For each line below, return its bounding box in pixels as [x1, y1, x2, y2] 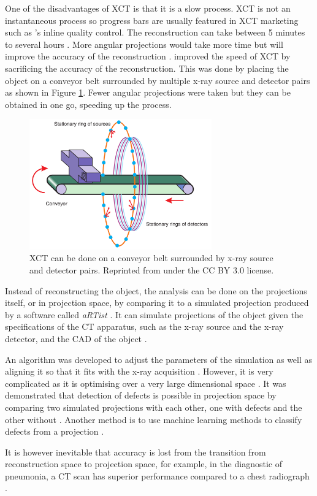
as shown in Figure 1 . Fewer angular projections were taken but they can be [5, 86, 291, 99]
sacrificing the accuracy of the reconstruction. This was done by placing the [5, 61, 289, 74]
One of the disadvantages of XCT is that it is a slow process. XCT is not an [5, 2, 291, 14]
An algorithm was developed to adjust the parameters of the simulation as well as [5, 353, 313, 365]
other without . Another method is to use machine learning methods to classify [5, 413, 302, 425]
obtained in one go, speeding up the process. [5, 97, 172, 110]
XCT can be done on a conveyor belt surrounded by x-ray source [29, 251, 273, 264]
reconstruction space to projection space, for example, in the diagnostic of [5, 457, 282, 470]
